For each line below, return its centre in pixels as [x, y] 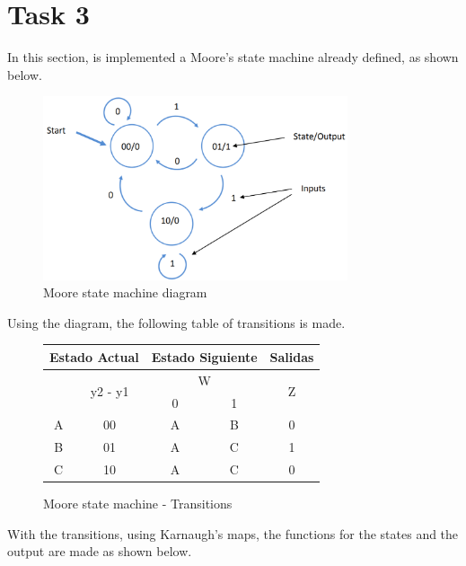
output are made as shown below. [100, 551]
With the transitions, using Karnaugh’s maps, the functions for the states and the [233, 533]
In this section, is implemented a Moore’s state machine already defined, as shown [233, 57]
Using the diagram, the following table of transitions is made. [176, 322]
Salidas [292, 356]
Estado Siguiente [204, 356]
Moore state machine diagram [125, 292]
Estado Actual [94, 356]
